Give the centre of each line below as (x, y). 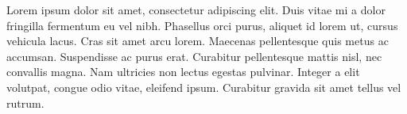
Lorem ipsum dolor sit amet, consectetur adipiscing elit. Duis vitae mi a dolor (196, 9)
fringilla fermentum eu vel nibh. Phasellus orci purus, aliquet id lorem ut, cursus (202, 25)
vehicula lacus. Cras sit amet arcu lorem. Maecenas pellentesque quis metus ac (198, 41)
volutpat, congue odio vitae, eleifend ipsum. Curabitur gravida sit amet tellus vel (204, 87)
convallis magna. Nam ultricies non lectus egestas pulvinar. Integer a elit (183, 72)
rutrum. (25, 103)
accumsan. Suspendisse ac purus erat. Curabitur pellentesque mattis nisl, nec (194, 56)
